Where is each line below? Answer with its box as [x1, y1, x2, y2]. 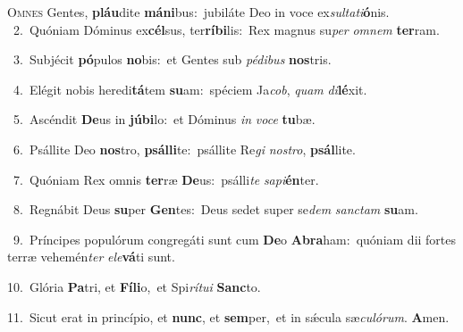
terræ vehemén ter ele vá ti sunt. [7, 247, 175, 266]
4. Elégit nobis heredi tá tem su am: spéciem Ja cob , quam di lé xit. [13, 79, 367, 98]
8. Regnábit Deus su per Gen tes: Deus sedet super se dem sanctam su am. [13, 200, 418, 219]
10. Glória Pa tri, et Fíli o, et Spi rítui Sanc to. [7, 277, 261, 295]
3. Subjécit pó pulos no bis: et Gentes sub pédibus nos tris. [13, 50, 332, 69]
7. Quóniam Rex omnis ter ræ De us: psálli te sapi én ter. [13, 170, 319, 188]
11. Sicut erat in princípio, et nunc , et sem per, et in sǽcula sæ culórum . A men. [7, 307, 450, 326]
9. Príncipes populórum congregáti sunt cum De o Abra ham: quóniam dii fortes [13, 229, 457, 248]
